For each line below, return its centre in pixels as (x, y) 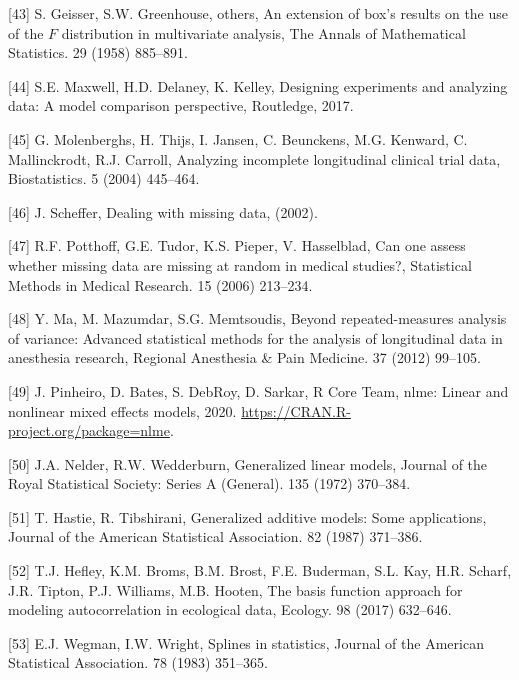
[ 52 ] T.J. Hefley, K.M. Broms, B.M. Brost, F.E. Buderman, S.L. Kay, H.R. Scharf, (260, 570)
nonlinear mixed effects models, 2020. (122, 410)
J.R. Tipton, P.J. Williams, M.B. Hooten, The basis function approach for (235, 589)
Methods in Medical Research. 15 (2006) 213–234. (160, 284)
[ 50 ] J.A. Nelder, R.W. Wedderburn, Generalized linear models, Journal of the (248, 463)
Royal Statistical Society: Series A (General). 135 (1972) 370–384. (209, 483)
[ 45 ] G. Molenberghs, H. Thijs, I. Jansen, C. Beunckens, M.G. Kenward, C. (238, 138)
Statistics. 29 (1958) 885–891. (98, 52)
